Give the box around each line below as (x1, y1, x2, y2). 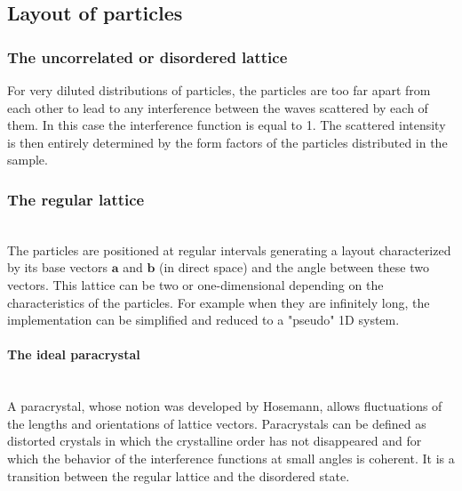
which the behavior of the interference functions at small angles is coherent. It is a (7, 448, 455, 467)
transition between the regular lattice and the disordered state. (7, 466, 350, 485)
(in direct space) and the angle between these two (159, 258, 429, 277)
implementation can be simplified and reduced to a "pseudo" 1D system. (7, 310, 400, 329)
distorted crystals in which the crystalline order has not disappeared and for (7, 431, 422, 450)
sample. (7, 150, 48, 169)
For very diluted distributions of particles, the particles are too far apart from (7, 81, 431, 99)
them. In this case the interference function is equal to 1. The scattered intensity (7, 116, 446, 134)
